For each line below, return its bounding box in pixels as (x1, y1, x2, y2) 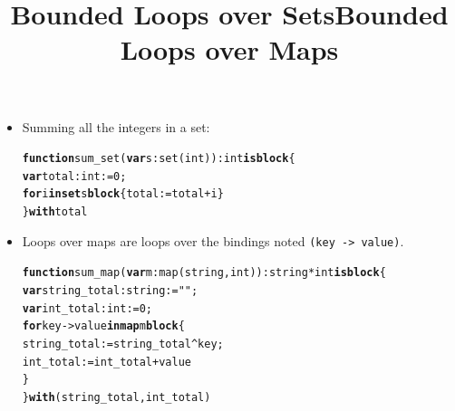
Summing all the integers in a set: (22, 117, 210, 136)
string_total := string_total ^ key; (22, 338, 224, 351)
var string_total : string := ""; (22, 284, 198, 298)
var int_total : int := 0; (22, 301, 153, 315)
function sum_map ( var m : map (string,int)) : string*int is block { (22, 266, 386, 280)
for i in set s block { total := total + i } (22, 187, 224, 201)
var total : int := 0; (22, 169, 127, 183)
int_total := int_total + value (22, 355, 191, 368)
